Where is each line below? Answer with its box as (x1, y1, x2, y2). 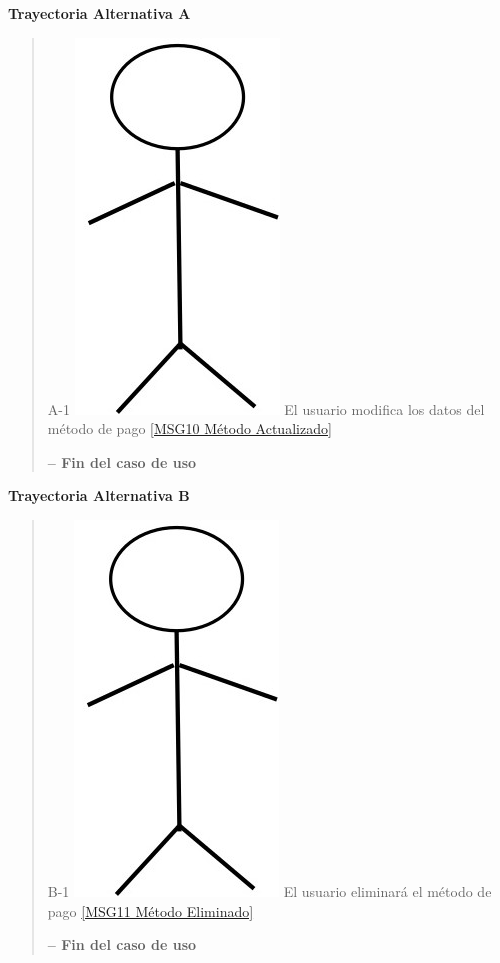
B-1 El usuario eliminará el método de (47, 880, 492, 901)
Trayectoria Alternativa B (8, 485, 190, 506)
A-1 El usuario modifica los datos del (47, 398, 485, 419)
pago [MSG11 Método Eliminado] (47, 900, 254, 921)
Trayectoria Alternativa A (8, 3, 191, 23)
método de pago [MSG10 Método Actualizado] (47, 418, 332, 439)
